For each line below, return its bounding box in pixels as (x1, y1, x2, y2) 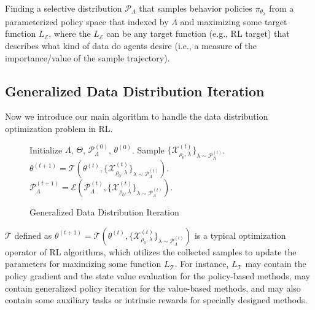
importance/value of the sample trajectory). (5, 51, 170, 64)
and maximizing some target (180, 15, 287, 28)
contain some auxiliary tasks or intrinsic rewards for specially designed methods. (5, 293, 308, 306)
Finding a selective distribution (5, 2, 122, 14)
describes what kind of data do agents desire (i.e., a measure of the (5, 39, 257, 52)
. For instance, (174, 257, 229, 270)
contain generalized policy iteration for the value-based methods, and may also (5, 281, 301, 294)
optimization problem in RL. (5, 122, 113, 135)
